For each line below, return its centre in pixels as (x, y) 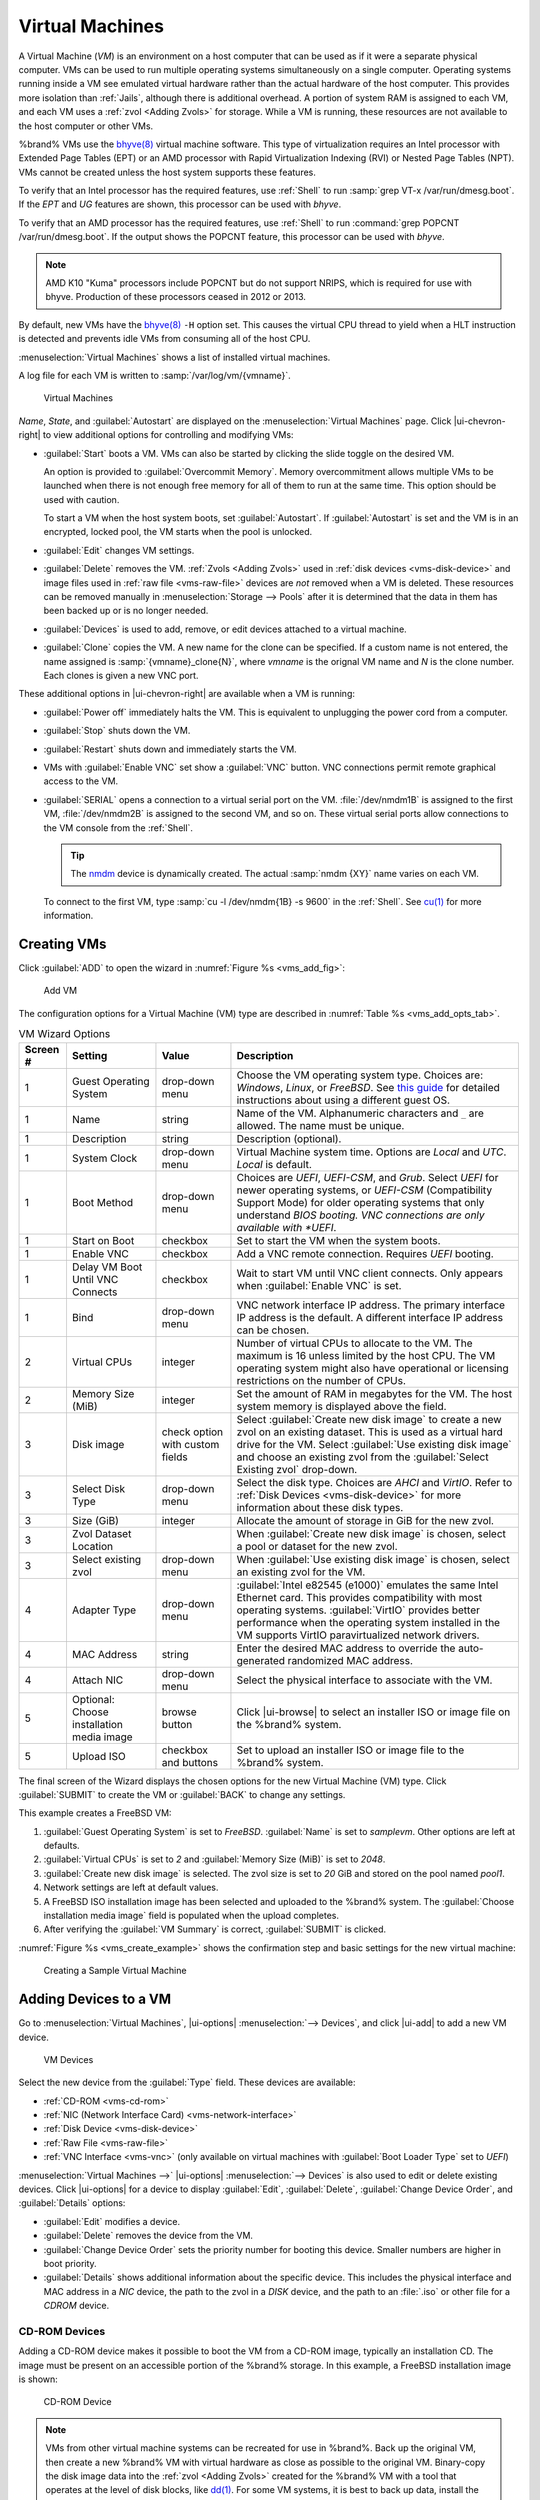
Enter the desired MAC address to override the (346, 1648)
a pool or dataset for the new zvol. (317, 1546)
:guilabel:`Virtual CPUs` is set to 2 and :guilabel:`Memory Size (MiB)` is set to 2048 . (214, 1859)
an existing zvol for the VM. (301, 1572)
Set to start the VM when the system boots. (338, 1240)
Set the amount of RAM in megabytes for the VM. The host (374, 1393)
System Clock (104, 1158)
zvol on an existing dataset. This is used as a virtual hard (370, 1432)
